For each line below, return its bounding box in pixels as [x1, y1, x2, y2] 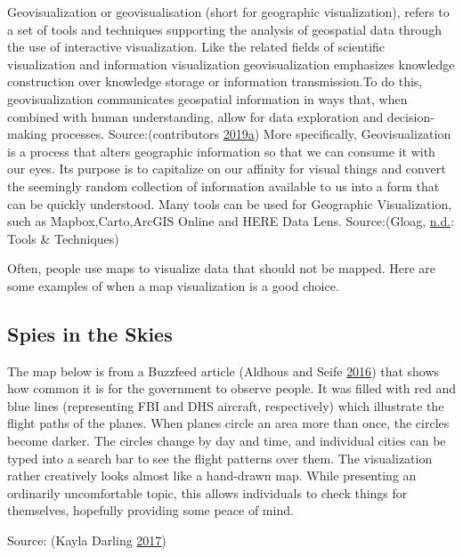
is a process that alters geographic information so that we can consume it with [7, 141, 435, 160]
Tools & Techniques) [7, 229, 119, 247]
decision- [386, 107, 435, 125]
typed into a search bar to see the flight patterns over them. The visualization [7, 448, 433, 467]
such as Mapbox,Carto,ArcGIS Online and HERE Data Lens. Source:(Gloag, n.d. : [7, 212, 455, 230]
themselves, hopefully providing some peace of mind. [7, 501, 294, 520]
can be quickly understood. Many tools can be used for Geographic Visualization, [7, 194, 452, 213]
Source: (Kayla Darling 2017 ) [7, 531, 167, 550]
